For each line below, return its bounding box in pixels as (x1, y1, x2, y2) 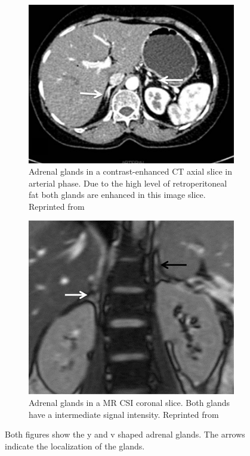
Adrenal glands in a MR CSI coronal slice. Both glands (29, 396, 230, 409)
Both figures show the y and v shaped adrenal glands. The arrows (5, 428, 245, 441)
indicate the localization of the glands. (5, 439, 145, 452)
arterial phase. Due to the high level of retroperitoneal (29, 176, 227, 189)
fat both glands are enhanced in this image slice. (29, 188, 206, 201)
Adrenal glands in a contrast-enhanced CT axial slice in (29, 165, 232, 178)
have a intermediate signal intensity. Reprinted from (29, 408, 219, 420)
